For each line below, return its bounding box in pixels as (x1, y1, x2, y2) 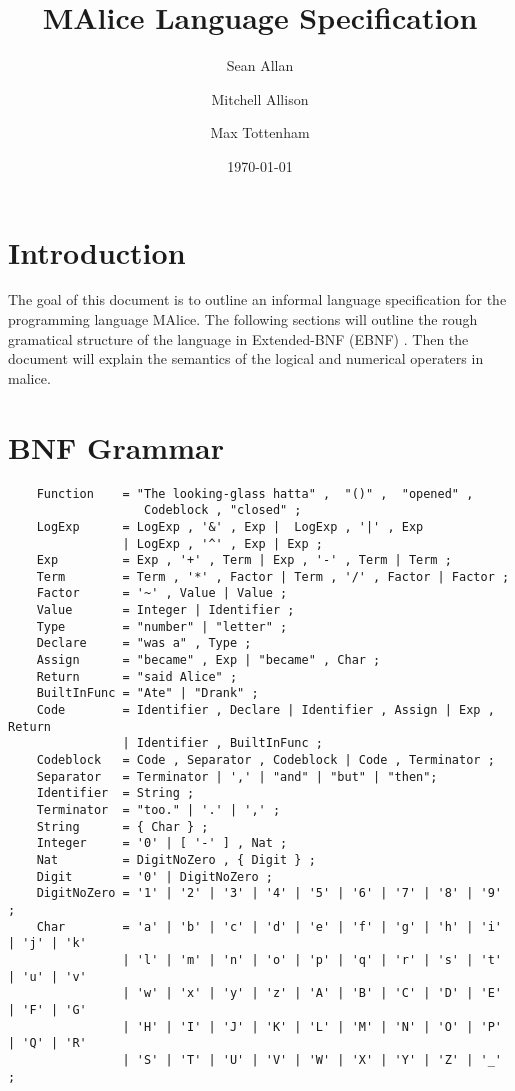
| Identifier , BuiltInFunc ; (122, 736, 323, 751)
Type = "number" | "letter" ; (36, 619, 288, 634)
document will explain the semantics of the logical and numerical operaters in (8, 348, 484, 369)
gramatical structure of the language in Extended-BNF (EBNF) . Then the (8, 328, 469, 349)
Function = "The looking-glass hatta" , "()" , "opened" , (36, 486, 474, 501)
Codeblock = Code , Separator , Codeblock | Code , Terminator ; (36, 753, 495, 768)
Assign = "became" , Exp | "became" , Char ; (36, 653, 381, 668)
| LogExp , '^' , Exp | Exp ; (122, 536, 323, 551)
